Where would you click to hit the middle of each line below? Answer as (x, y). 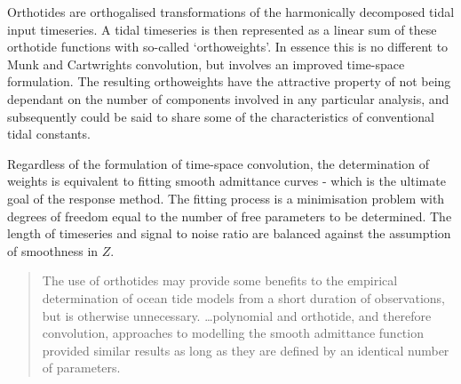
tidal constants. (49, 134)
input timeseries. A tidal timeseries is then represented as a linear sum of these (222, 29)
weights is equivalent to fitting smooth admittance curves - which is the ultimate (227, 181)
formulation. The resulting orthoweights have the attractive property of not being (229, 81)
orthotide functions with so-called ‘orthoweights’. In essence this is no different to (228, 47)
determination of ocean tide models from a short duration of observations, (243, 297)
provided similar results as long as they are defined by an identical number (246, 350)
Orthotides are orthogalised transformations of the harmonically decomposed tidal (231, 12)
